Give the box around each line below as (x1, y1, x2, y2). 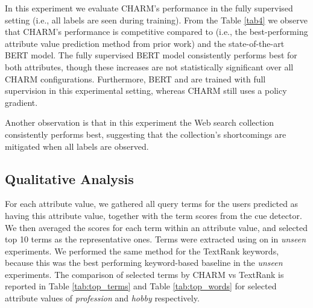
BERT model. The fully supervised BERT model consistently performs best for (5, 49, 297, 61)
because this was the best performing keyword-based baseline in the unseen (5, 256, 283, 269)
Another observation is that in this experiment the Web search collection (5, 116, 274, 129)
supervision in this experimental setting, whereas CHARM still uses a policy (5, 84, 287, 97)
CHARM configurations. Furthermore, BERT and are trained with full (5, 72, 266, 85)
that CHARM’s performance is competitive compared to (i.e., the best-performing (5, 25, 308, 38)
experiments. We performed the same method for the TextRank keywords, (5, 244, 279, 257)
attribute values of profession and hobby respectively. (5, 292, 200, 304)
